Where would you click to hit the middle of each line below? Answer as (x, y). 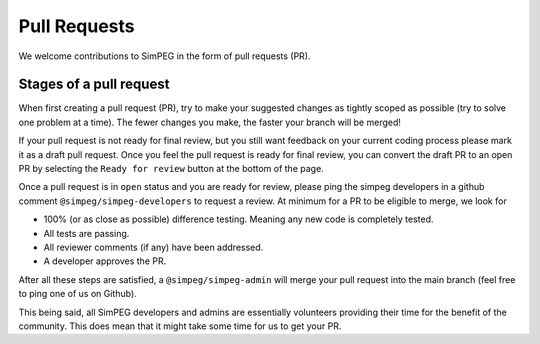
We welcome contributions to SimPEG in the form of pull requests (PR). (164, 56)
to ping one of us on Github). (77, 294)
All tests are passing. (86, 233)
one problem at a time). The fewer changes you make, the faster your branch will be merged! (210, 122)
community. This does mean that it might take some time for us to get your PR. (180, 326)
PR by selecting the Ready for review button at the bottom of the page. (171, 169)
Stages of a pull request (94, 84)
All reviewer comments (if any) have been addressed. (153, 247)
